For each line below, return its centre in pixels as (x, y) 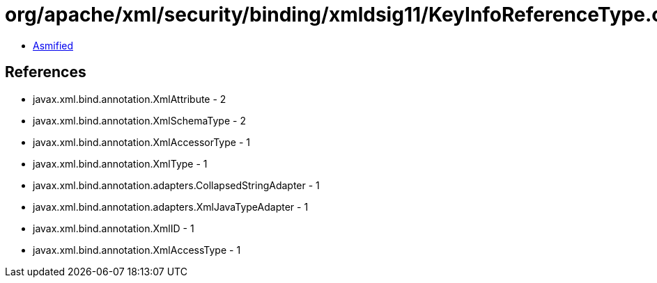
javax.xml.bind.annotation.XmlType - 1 (120, 163)
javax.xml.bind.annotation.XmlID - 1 (114, 228)
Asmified (53, 45)
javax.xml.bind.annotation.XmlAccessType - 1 (137, 250)
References (46, 72)
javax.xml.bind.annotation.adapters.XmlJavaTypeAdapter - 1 (171, 207)
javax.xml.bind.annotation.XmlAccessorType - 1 (141, 142)
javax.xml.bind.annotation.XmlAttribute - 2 (130, 99)
